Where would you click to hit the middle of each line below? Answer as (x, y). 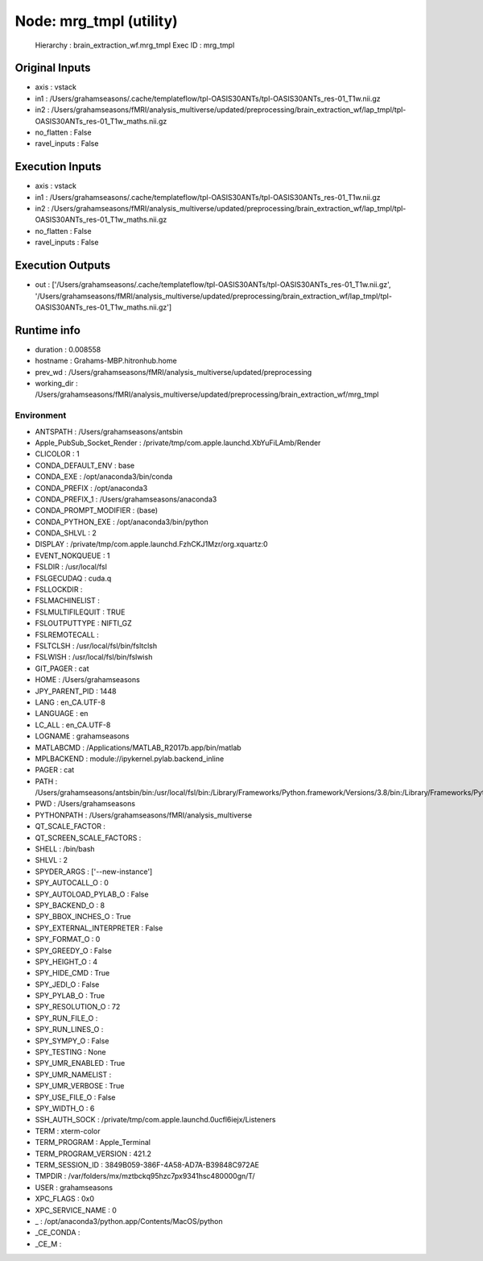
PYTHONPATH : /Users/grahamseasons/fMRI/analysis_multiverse (144, 815)
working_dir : (56, 384)
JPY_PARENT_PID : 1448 (76, 691)
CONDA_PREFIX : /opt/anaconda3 (91, 488)
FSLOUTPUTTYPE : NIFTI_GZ (83, 623)
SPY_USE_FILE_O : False (75, 1097)
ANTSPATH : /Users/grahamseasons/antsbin (109, 431)
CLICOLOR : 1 (57, 454)
